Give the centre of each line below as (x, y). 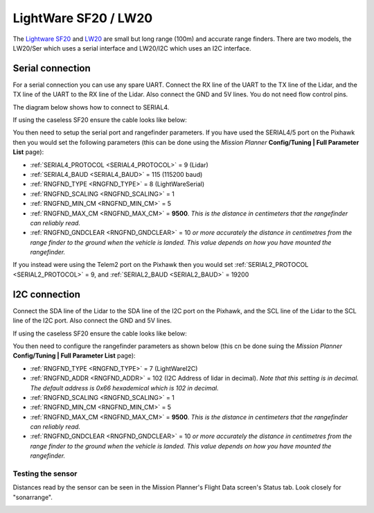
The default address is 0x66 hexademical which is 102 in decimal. (124, 388)
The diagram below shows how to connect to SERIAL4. (91, 107)
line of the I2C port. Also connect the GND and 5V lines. (92, 321)
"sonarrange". (33, 497)
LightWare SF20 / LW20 (83, 18)
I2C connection (47, 294)
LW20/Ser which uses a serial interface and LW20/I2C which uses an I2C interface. (132, 48)
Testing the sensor (45, 473)
